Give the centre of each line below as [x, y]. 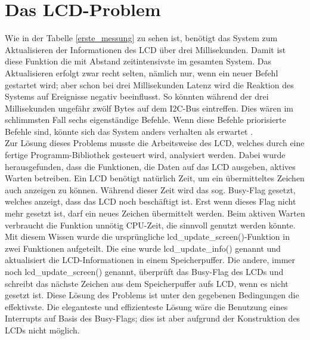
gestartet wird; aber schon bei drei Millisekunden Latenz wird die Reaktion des [149, 84]
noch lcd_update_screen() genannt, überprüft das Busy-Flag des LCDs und [144, 271]
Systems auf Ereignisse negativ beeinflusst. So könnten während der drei [137, 96]
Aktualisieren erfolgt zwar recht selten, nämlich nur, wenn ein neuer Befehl [142, 72]
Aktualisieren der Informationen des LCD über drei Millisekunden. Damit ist [145, 49]
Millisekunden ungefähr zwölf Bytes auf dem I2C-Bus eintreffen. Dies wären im [149, 108]
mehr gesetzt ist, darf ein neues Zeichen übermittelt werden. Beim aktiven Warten [155, 213]
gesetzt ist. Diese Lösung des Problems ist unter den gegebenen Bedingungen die [152, 295]
